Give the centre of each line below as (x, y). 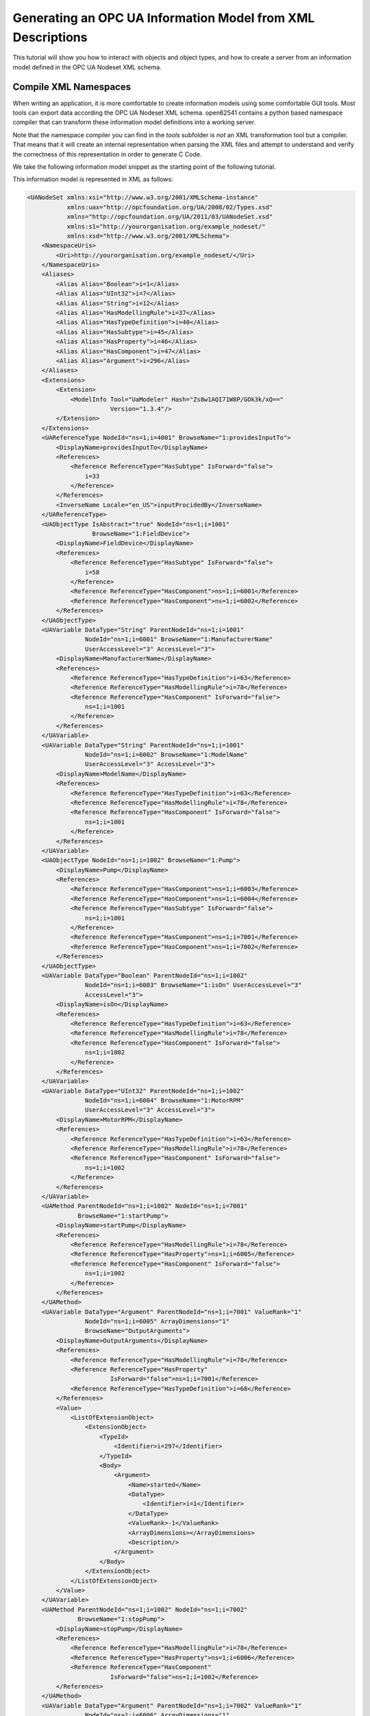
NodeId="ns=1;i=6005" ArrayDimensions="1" (157, 1322)
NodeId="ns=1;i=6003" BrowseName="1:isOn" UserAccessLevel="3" (193, 985)
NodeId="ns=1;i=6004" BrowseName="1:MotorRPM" (164, 1101)
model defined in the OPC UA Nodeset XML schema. (87, 67)
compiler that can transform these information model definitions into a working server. (134, 122)
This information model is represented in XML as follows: (93, 179)
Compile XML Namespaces (72, 87)
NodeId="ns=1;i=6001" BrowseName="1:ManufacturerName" (179, 639)
